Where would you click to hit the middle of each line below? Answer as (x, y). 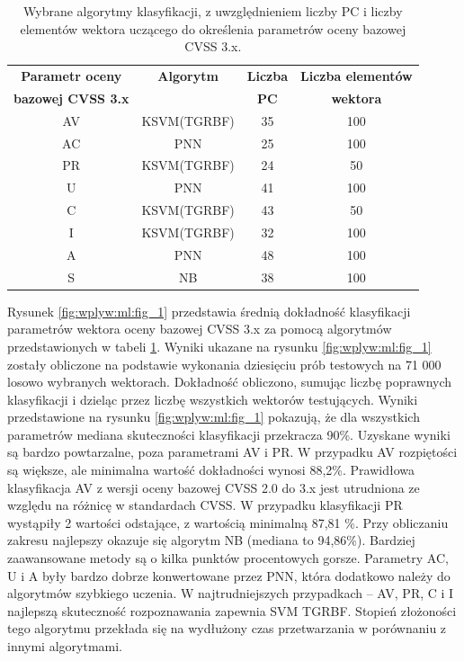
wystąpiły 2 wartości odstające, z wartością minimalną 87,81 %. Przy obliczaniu (228, 522)
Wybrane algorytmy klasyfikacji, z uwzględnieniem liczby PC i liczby (213, 11)
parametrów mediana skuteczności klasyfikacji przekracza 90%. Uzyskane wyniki (229, 434)
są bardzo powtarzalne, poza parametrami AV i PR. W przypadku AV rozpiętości (232, 452)
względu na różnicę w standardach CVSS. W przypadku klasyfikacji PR (205, 505)
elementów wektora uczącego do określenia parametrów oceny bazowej (213, 28)
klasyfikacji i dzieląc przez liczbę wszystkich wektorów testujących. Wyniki (213, 399)
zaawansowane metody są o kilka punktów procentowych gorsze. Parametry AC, (228, 558)
